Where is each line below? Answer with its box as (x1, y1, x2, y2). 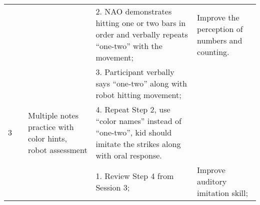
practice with (28, 120, 74, 132)
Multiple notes (28, 109, 79, 121)
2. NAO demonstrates (95, 5, 172, 17)
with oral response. (95, 149, 162, 161)
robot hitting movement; (95, 89, 181, 100)
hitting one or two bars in (95, 17, 186, 28)
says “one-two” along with (95, 77, 187, 89)
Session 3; (95, 181, 130, 193)
